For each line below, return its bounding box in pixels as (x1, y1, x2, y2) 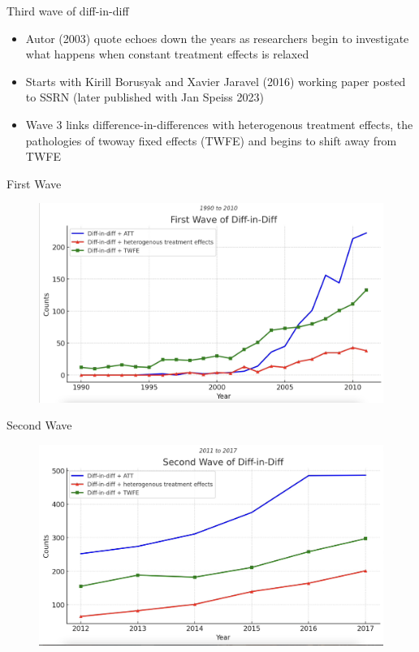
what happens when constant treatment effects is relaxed (25, 45, 309, 63)
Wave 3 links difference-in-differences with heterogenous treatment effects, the (25, 115, 413, 132)
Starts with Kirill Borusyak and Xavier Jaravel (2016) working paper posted (25, 72, 406, 89)
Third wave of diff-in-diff (6, 2, 129, 19)
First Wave (6, 175, 62, 192)
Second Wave (6, 417, 72, 434)
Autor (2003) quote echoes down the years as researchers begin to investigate (25, 29, 409, 46)
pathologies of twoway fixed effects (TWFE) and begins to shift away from (25, 132, 397, 149)
